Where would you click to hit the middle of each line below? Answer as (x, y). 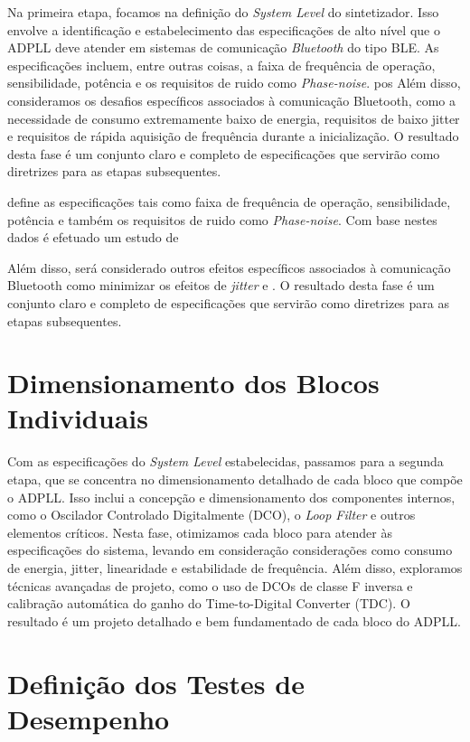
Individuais (78, 418)
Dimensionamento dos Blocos (193, 383)
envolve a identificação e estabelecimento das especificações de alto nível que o (224, 29)
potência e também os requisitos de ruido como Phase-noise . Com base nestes (222, 219)
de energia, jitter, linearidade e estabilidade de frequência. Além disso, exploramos (235, 567)
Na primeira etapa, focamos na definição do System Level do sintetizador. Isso (223, 12)
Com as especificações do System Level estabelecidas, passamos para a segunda (226, 461)
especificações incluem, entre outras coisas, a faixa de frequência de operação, (221, 65)
